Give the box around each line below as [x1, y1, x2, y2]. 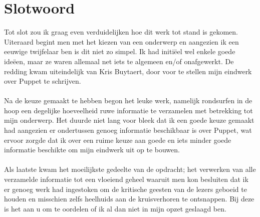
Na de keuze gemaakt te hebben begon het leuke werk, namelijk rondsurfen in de [4, 95, 252, 106]
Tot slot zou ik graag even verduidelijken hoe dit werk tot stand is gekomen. [4, 27, 238, 37]
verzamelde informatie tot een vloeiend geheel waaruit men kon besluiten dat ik [4, 174, 248, 184]
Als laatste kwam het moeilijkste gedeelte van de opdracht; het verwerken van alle [4, 164, 256, 174]
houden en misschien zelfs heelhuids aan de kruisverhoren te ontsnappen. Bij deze [4, 193, 254, 204]
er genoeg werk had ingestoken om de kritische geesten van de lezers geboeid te [4, 183, 247, 194]
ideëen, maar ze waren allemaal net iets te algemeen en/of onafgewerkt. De [4, 56, 234, 66]
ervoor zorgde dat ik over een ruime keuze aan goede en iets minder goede [4, 134, 231, 145]
